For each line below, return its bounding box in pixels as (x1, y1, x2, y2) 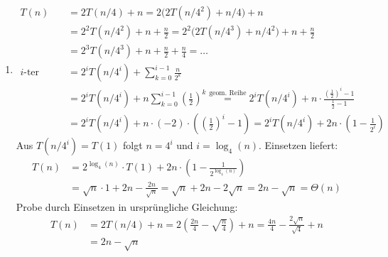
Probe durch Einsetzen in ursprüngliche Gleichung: (16, 199, 238, 214)
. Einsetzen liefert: (259, 138, 338, 153)
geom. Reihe (209, 89, 247, 97)
